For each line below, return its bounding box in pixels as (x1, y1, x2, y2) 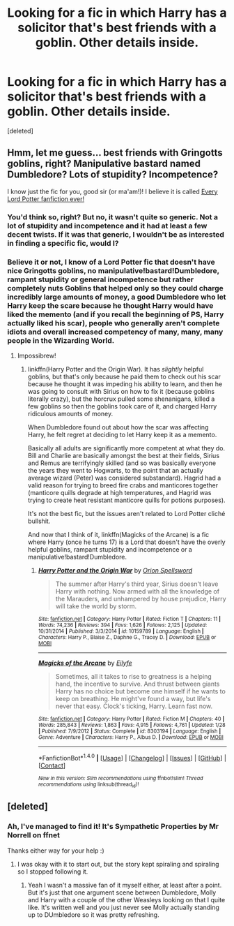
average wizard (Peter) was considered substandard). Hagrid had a (27, 473, 221, 482)
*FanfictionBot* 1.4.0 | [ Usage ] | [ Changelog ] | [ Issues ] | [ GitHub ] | (38, 752, 226, 762)
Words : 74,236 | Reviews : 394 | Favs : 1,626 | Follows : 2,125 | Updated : (38, 622, 208, 629)
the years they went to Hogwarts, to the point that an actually (27, 466, 203, 474)
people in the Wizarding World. (7, 335, 115, 345)
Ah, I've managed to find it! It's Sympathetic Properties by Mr (7, 822, 219, 832)
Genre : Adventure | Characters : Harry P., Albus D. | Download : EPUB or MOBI (38, 733, 224, 741)
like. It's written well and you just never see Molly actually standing (27, 903, 219, 911)
